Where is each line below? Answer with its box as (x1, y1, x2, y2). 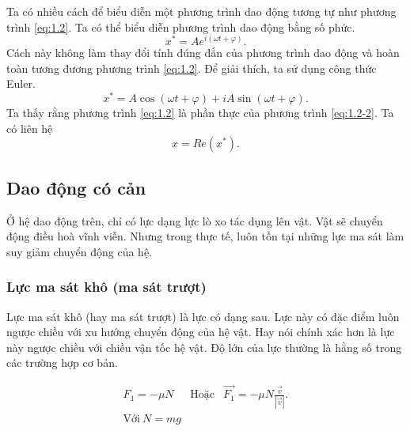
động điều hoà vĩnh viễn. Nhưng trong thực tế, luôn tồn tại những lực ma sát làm (6, 228, 404, 244)
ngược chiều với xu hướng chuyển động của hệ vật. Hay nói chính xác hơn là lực (6, 323, 395, 340)
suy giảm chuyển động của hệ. (6, 243, 153, 259)
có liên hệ (6, 119, 53, 136)
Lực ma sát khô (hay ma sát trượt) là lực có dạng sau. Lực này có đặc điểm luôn (6, 308, 400, 324)
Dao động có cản (6, 175, 146, 199)
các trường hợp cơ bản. (6, 354, 118, 371)
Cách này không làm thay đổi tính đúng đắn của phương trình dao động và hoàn (6, 44, 400, 61)
